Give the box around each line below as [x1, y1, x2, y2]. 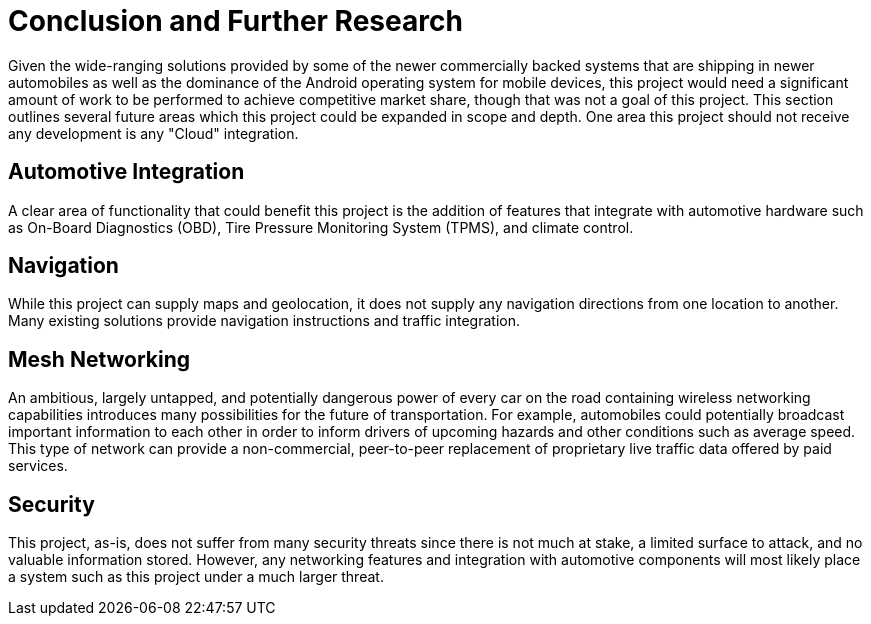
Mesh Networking [8, 346, 191, 372]
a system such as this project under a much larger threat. [8, 568, 384, 586]
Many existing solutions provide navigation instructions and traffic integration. [8, 312, 520, 330]
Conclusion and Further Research [8, 4, 463, 38]
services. [8, 457, 68, 475]
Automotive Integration [8, 159, 245, 185]
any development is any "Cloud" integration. [8, 124, 299, 142]
